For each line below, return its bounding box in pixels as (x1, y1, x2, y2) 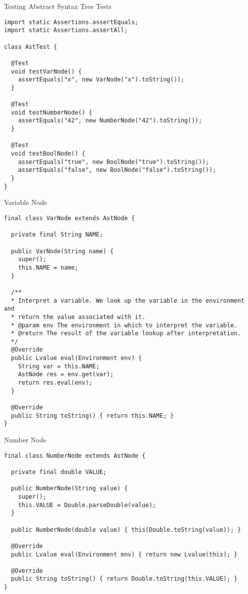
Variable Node (4, 197, 47, 207)
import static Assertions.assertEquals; (4, 18, 139, 26)
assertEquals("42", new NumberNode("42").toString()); (18, 117, 202, 124)
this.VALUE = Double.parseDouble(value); (18, 501, 156, 509)
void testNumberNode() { (11, 109, 92, 116)
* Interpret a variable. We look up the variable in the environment (11, 297, 245, 304)
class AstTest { (4, 43, 57, 50)
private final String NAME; (11, 231, 103, 238)
